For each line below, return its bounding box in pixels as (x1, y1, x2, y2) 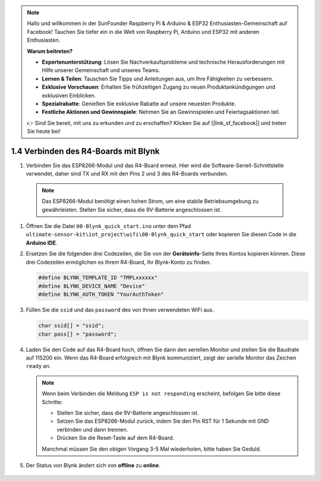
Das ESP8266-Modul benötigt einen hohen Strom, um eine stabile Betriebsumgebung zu (42, 198, 259, 205)
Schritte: (42, 398, 63, 405)
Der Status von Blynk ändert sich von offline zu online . (26, 461, 160, 468)
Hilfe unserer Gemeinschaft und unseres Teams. (42, 67, 160, 74)
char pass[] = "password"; (38, 330, 117, 338)
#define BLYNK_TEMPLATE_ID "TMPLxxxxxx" (38, 274, 158, 281)
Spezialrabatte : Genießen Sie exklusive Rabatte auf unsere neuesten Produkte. (42, 100, 236, 107)
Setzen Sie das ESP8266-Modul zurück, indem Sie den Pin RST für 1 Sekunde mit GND (56, 417, 269, 425)
